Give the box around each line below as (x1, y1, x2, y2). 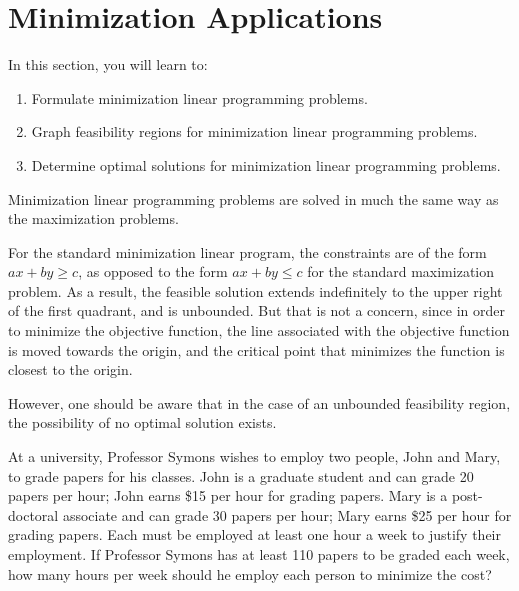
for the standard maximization (307, 261, 495, 282)
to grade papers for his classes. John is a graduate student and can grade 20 (8, 465, 474, 486)
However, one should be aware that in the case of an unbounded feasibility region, (8, 392, 511, 413)
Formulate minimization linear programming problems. (31, 87, 368, 108)
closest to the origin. (8, 359, 133, 380)
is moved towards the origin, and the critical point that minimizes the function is (8, 339, 505, 360)
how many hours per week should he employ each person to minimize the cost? (8, 563, 492, 584)
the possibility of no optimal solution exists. (8, 412, 277, 433)
